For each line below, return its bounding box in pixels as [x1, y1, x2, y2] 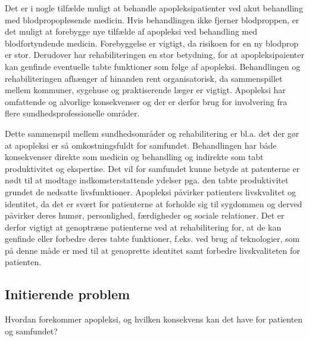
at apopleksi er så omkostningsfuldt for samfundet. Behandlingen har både [5, 139, 277, 151]
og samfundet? [5, 324, 58, 337]
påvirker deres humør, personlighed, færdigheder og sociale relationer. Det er [5, 209, 285, 222]
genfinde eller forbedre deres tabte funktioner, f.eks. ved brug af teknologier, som [5, 232, 300, 245]
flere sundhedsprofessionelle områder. [5, 107, 140, 119]
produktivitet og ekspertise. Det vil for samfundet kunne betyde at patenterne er [5, 162, 300, 174]
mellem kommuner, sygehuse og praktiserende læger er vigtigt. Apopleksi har [5, 84, 286, 96]
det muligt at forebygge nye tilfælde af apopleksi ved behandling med [5, 25, 258, 38]
